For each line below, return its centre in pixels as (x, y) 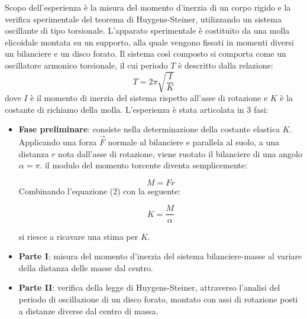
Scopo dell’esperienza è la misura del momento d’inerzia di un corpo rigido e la (148, 7)
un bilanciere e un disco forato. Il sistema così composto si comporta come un (146, 53)
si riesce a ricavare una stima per (78, 236)
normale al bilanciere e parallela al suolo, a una (193, 142)
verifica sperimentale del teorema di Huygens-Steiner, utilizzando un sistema (143, 19)
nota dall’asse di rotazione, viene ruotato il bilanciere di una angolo (180, 153)
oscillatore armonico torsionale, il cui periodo (86, 65)
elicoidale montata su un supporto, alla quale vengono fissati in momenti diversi (149, 42)
